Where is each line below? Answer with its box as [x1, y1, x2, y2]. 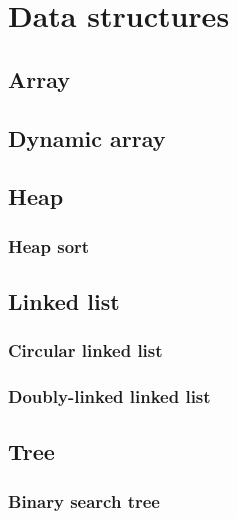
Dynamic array [8, 122, 166, 153]
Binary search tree [8, 488, 160, 513]
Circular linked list [8, 338, 163, 363]
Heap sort [8, 233, 90, 258]
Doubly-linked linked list [8, 384, 211, 409]
